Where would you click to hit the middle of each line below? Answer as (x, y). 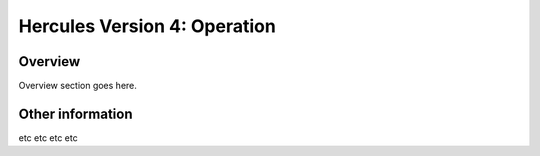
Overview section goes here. (77, 86)
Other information (75, 113)
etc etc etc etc (48, 137)
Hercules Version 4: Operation (147, 26)
